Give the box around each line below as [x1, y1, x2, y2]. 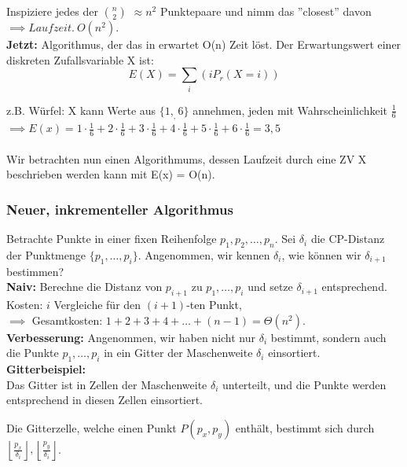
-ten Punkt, [186, 296, 242, 313]
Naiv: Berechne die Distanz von [6, 278, 163, 295]
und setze [247, 278, 293, 295]
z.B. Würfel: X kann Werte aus [6, 101, 156, 118]
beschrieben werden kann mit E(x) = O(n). [6, 166, 215, 182]
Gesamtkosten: [31, 311, 103, 328]
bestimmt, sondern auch [270, 329, 387, 345]
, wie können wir [281, 246, 361, 263]
